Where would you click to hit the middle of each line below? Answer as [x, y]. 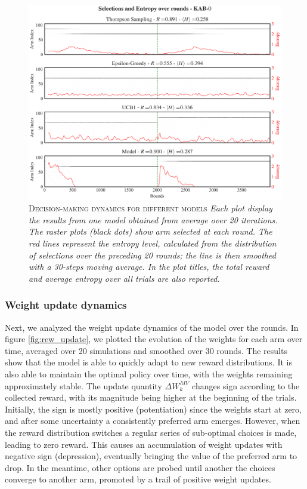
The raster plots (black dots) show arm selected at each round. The [151, 231]
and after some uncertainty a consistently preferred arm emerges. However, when [153, 421]
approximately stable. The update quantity [83, 385]
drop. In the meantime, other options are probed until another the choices [140, 467]
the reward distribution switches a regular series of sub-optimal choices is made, [151, 432]
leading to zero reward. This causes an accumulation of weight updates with [144, 444]
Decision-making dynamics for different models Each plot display [151, 208]
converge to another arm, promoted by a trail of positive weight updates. [138, 479]
